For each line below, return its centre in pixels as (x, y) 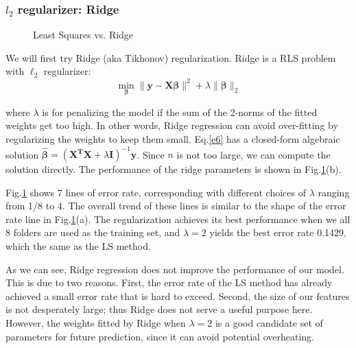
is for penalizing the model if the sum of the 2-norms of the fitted (180, 112)
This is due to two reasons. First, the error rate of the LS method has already (169, 282)
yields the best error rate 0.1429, (278, 232)
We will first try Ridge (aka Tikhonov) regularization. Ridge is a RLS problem (171, 57)
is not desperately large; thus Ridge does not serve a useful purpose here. (159, 309)
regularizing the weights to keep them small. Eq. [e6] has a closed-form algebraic (173, 138)
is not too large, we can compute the (253, 154)
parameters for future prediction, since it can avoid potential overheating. (160, 336)
